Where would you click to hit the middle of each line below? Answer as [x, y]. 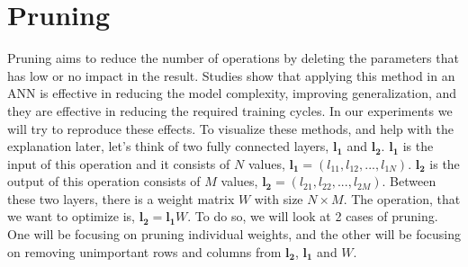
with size [279, 198]
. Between [409, 181]
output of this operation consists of [104, 181]
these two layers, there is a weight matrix [121, 198]
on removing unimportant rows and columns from [144, 251]
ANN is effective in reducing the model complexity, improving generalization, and [232, 93]
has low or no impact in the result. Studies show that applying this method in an [231, 75]
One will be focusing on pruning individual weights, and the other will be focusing [234, 234]
